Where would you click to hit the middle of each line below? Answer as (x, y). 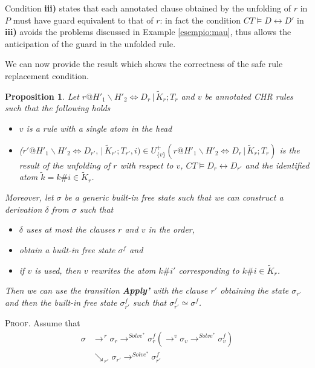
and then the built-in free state (61, 302)
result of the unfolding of (65, 165)
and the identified (277, 165)
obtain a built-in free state (67, 249)
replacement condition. (47, 75)
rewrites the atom (123, 270)
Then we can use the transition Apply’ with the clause (106, 290)
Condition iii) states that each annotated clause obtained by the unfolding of (148, 8)
